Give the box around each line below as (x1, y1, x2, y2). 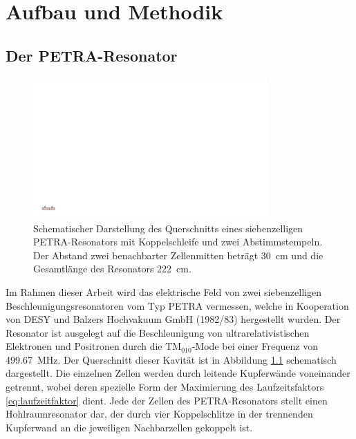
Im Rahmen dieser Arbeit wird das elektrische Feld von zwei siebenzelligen (6, 284, 321, 299)
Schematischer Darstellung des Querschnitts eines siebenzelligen (33, 221, 303, 235)
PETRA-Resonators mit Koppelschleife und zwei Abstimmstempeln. (33, 234, 323, 249)
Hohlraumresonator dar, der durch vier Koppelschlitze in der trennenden (6, 407, 313, 421)
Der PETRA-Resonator (6, 44, 178, 66)
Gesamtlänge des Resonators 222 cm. (33, 261, 191, 276)
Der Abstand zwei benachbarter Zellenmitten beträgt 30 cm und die (33, 247, 324, 262)
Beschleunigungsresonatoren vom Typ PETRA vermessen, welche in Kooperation (6, 298, 349, 312)
